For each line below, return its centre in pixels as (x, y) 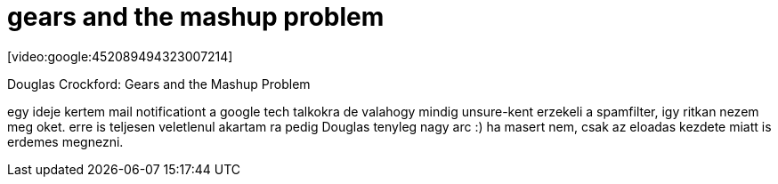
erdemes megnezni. (65, 141)
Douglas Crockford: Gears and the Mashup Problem (159, 84)
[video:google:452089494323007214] (120, 56)
